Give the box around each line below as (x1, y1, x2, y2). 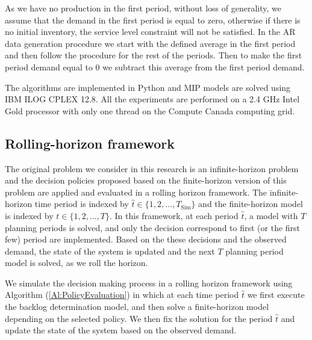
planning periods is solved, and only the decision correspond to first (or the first (5, 221, 301, 233)
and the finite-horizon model (198, 197, 304, 210)
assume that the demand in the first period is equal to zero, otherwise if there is (5, 13, 301, 26)
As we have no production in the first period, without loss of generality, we (5, 2, 281, 14)
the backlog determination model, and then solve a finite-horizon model (5, 300, 269, 313)
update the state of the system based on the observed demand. (5, 324, 237, 336)
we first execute (247, 288, 305, 301)
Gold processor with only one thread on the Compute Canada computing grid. (5, 104, 295, 117)
